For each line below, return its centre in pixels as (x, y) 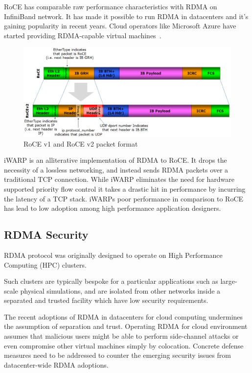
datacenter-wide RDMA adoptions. (56, 364)
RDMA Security (46, 235)
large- (229, 281)
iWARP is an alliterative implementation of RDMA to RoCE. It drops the (115, 160)
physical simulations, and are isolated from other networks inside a (120, 290)
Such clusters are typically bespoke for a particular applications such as (111, 281)
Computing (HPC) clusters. (45, 264)
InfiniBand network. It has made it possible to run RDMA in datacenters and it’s (126, 16)
